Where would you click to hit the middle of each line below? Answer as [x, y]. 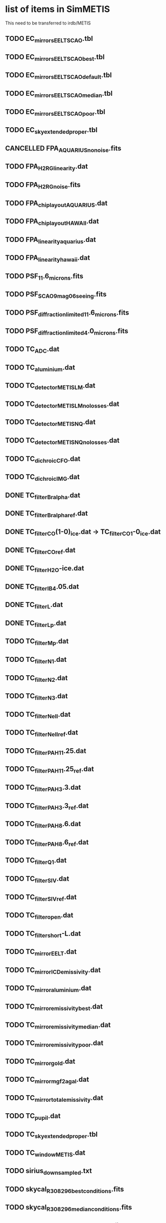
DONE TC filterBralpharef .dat [47, 514]
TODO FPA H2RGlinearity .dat [47, 167]
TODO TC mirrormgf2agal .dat [47, 1080]
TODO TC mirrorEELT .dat [41, 952]
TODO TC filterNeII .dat [38, 715]
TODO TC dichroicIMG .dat [42, 478]
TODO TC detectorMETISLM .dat [50, 386]
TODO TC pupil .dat [33, 1117]
